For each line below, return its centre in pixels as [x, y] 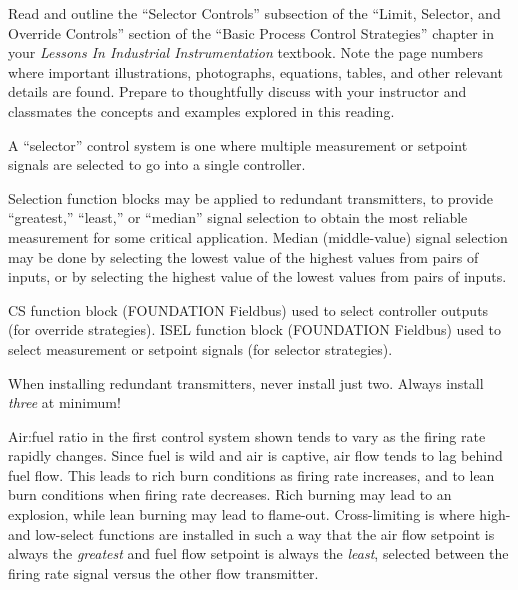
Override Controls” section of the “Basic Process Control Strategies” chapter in [251, 32]
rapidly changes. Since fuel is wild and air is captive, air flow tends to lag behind [255, 455]
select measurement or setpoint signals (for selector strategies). [200, 348]
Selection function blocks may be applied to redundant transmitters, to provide [250, 197]
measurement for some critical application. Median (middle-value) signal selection [258, 236]
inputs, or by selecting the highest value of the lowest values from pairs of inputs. [257, 276]
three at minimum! [64, 402]
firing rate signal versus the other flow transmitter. [163, 572]
